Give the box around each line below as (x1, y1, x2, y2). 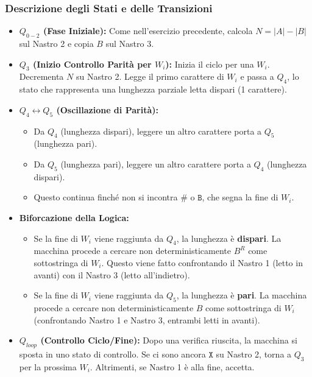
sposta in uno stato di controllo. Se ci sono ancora (19, 347, 206, 360)
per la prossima (19, 360, 77, 373)
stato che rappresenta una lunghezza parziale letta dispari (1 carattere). (19, 83, 287, 96)
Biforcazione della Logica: (19, 211, 129, 224)
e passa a (240, 70, 274, 83)
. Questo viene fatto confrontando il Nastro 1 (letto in (101, 256, 303, 269)
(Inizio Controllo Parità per (32, 57, 152, 70)
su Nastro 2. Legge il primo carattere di (76, 70, 224, 83)
